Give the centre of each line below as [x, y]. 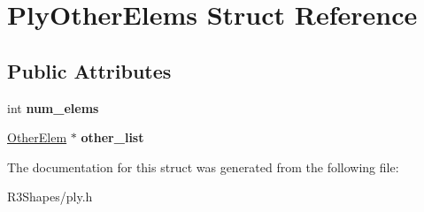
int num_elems [53, 107]
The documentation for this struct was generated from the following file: [203, 167]
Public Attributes [89, 70]
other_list [112, 137]
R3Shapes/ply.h [50, 197]
